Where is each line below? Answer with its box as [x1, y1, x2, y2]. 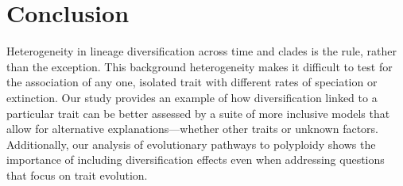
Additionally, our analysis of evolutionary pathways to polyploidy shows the [6, 135, 376, 152]
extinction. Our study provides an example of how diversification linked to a [6, 89, 378, 105]
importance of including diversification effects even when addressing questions [6, 151, 385, 168]
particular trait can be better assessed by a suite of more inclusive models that [6, 104, 390, 121]
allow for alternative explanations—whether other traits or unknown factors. [6, 120, 378, 137]
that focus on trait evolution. [6, 166, 148, 183]
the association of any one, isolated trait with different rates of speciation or [6, 74, 378, 90]
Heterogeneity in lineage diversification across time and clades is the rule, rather [6, 43, 397, 59]
